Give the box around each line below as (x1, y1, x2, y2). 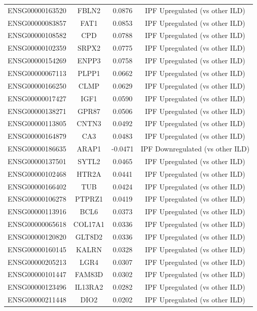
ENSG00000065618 (8, 219, 66, 229)
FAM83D (75, 269, 103, 280)
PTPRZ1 (75, 193, 103, 204)
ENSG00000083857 (8, 17, 66, 28)
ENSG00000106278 (8, 193, 66, 204)
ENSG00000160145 (8, 244, 66, 254)
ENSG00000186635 (8, 143, 66, 154)
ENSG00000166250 (8, 80, 66, 91)
